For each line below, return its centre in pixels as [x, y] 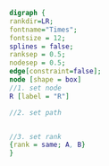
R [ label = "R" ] [39, 96]
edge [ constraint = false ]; [55, 72]
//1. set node [36, 88]
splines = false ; [42, 46]
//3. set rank [36, 136]
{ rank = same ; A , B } [48, 145]
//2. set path [36, 112]
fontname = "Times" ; [43, 30]
